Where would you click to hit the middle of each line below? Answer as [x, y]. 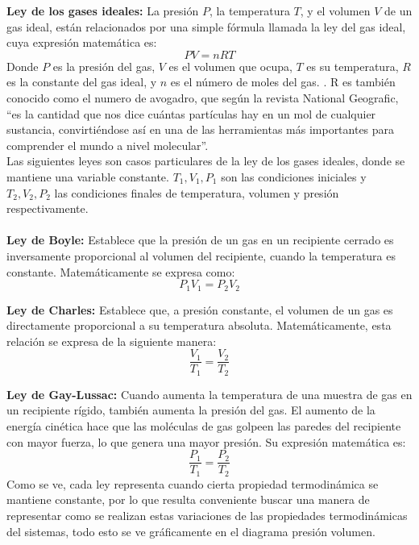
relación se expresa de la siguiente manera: [112, 341]
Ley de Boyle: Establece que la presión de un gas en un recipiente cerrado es [200, 240]
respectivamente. [48, 208]
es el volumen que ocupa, [230, 66]
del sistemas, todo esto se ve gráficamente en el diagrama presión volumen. [191, 531]
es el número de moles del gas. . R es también [283, 82]
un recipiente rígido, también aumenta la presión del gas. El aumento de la [191, 410]
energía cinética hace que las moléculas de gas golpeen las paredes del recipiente [204, 426]
